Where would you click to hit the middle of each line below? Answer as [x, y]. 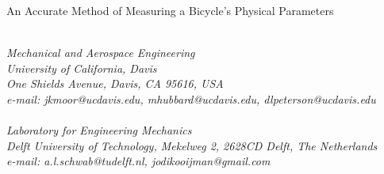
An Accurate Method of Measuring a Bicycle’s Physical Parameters [170, 10]
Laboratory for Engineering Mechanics [99, 130]
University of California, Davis [82, 68]
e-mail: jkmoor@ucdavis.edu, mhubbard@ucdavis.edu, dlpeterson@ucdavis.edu [191, 98]
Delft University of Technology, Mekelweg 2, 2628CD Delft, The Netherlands [192, 145]
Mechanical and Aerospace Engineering [101, 53]
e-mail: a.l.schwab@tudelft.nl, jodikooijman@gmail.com [138, 161]
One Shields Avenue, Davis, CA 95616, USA [115, 83]
